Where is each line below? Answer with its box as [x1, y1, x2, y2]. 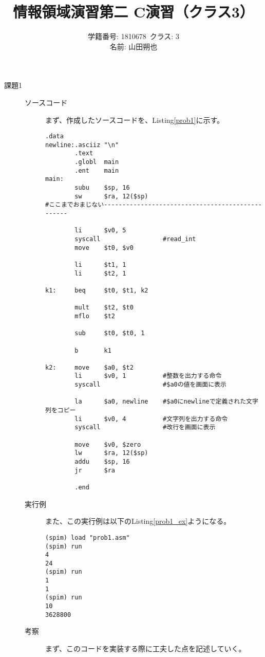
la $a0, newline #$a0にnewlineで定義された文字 [74, 398, 258, 406]
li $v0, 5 [74, 227, 126, 234]
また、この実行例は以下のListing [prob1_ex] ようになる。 [45, 516, 231, 526]
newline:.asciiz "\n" [45, 141, 119, 149]
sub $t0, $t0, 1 [74, 330, 145, 337]
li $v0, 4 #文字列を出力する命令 [74, 415, 228, 423]
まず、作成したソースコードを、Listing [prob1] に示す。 [45, 114, 224, 125]
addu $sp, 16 [74, 458, 130, 466]
